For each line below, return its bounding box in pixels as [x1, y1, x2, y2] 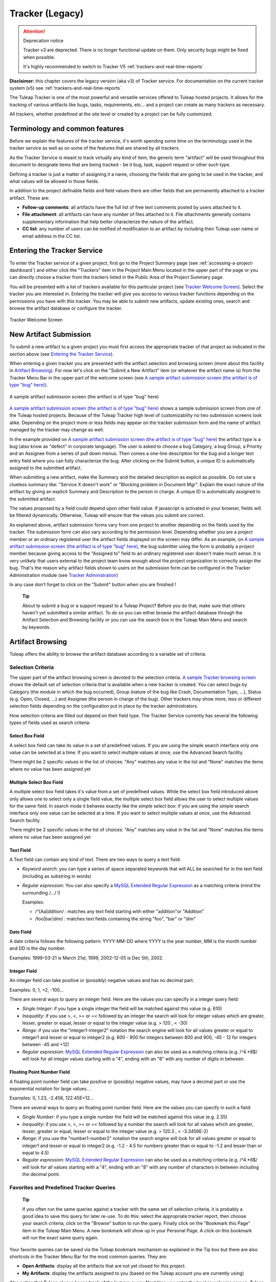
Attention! [23, 28, 45, 34]
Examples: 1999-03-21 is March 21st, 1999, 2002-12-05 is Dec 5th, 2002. [9, 954, 164, 961]
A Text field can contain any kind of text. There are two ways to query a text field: [9, 856, 181, 863]
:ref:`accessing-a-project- [199, 259, 254, 266]
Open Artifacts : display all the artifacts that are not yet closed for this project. [22, 1263, 186, 1269]
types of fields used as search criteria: [9, 719, 90, 726]
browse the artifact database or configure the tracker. [9, 305, 123, 311]
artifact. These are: [9, 195, 50, 201]
